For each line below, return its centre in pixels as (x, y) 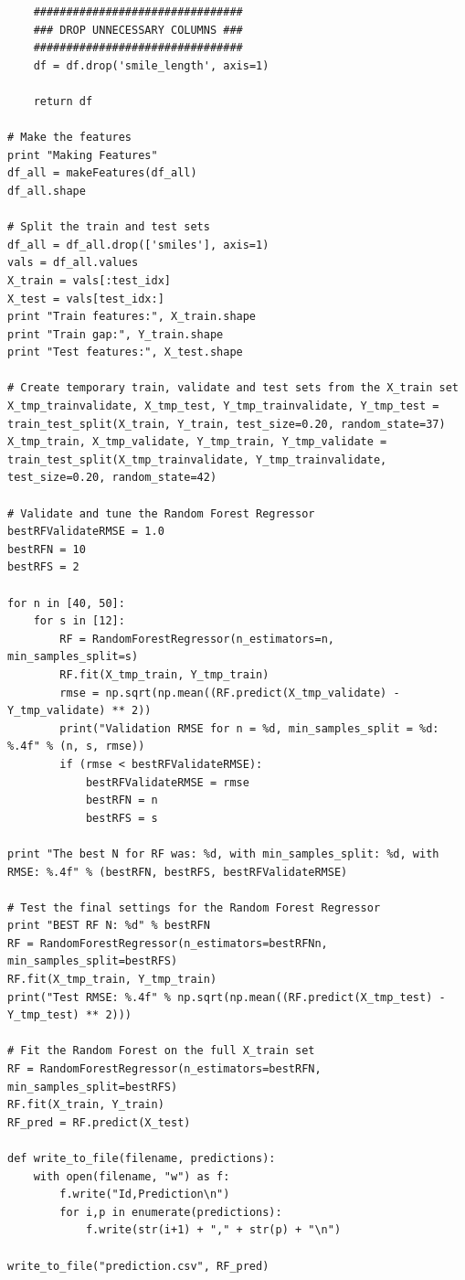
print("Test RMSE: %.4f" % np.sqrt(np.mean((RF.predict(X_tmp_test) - (227, 997)
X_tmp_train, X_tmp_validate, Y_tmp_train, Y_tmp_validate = (197, 442)
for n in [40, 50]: (66, 603)
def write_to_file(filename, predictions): (142, 1158)
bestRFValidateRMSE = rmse (167, 782)
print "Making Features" (83, 155)
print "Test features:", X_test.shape (125, 352)
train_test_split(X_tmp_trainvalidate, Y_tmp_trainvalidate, (197, 459)
